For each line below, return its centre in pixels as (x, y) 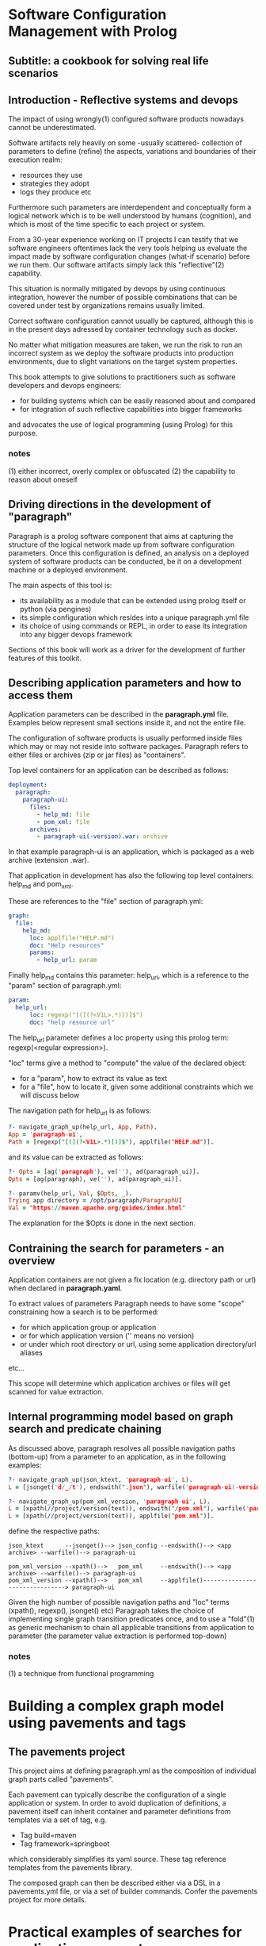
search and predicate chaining (85, 1429)
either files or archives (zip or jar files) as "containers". (97, 755)
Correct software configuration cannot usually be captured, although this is (131, 321)
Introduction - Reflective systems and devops (123, 100)
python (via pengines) (55, 609)
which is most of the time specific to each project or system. (107, 225)
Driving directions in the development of (110, 504)
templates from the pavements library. (70, 1867)
